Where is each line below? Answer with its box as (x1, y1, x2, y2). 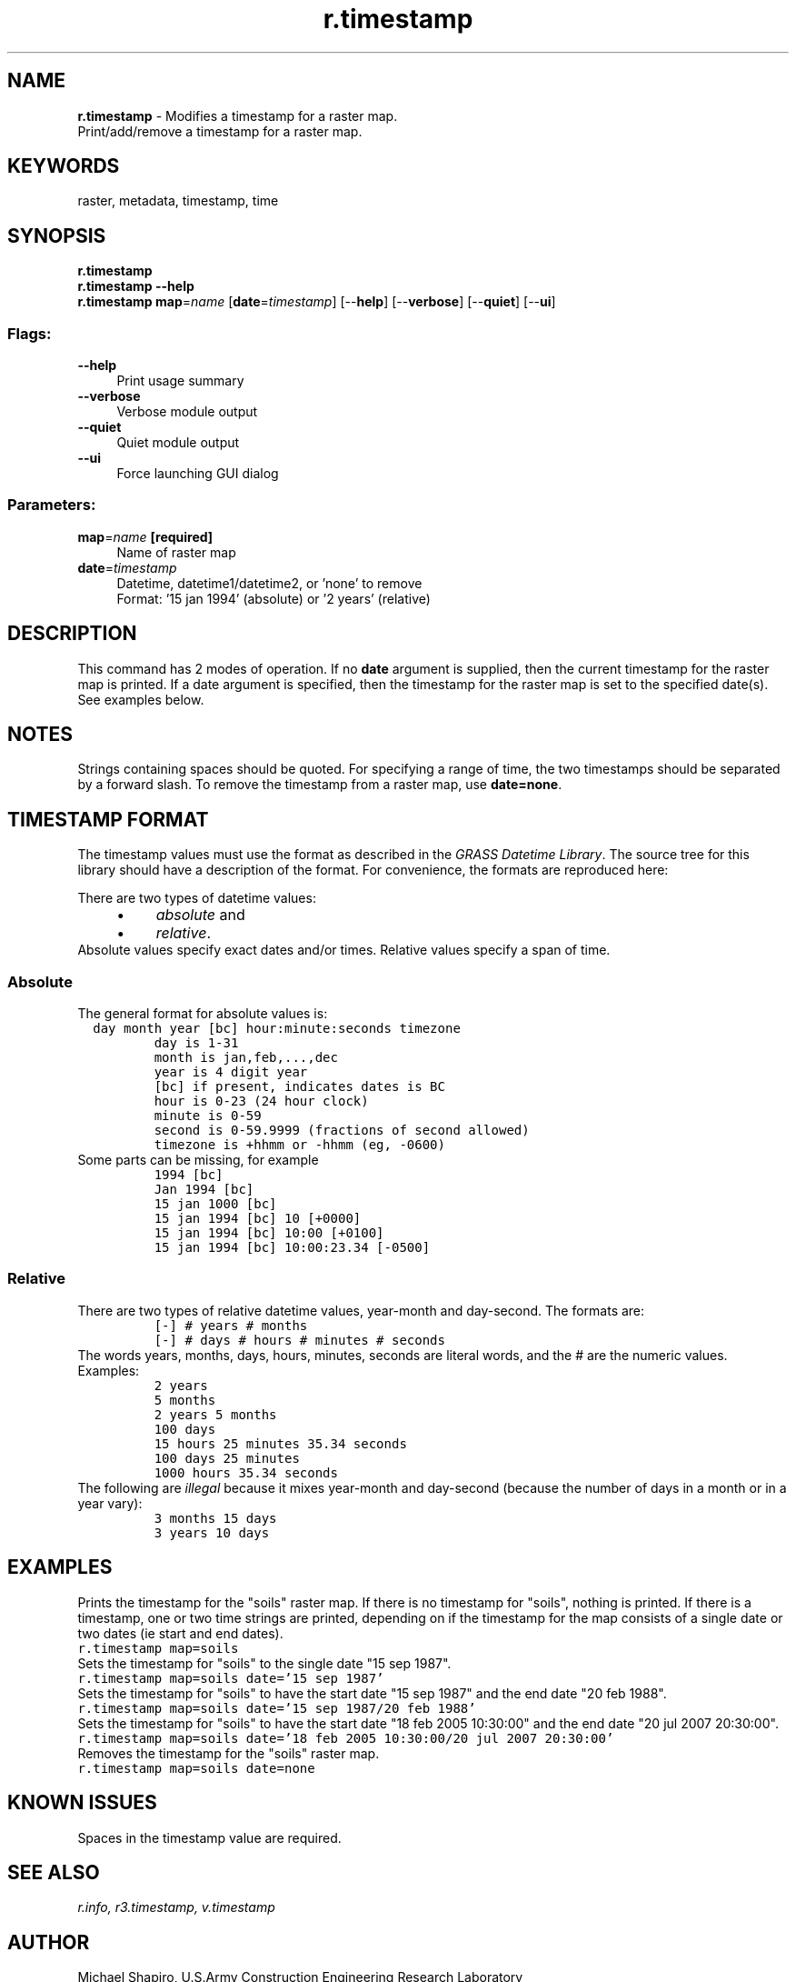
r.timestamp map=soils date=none (77, 1760, 315, 1776)
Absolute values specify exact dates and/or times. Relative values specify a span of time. (77, 942, 611, 958)
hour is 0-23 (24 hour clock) (154, 1094, 369, 1109)
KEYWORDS (7, 155, 120, 178)
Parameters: (7, 495, 96, 515)
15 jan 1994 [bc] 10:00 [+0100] (154, 1226, 384, 1241)
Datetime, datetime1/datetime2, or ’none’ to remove (116, 575, 423, 591)
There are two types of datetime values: (77, 890, 316, 906)
